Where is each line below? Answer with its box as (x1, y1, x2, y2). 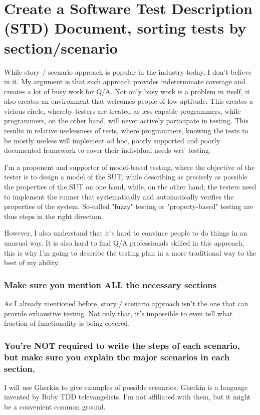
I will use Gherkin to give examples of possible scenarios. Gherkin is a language (4, 381, 248, 392)
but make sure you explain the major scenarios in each (4, 350, 230, 363)
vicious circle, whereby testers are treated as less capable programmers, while (4, 105, 241, 116)
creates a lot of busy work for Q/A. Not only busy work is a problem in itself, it (4, 86, 250, 96)
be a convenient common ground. (4, 401, 106, 412)
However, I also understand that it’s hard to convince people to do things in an (4, 228, 247, 238)
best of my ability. (4, 257, 60, 268)
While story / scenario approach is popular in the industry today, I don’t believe (4, 66, 252, 77)
